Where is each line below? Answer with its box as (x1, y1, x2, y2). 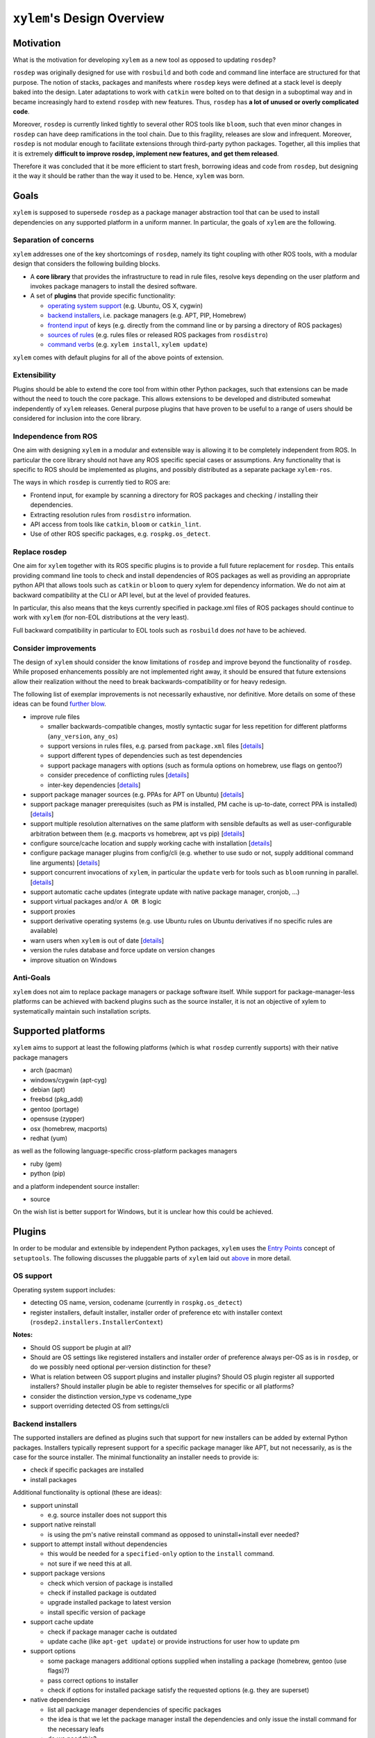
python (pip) (30, 1169, 66, 1178)
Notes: (12, 1331, 33, 1339)
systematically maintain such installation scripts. (12, 1007, 151, 1015)
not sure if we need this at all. (47, 1559, 132, 1568)
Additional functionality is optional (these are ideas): (12, 1488, 162, 1497)
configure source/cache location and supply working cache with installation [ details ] (30, 838, 272, 847)
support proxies (30, 907, 76, 916)
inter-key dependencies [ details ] (47, 781, 141, 789)
